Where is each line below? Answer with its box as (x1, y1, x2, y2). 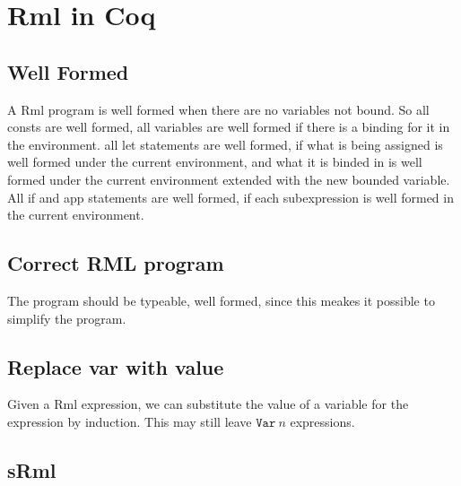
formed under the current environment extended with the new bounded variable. (7, 169, 450, 188)
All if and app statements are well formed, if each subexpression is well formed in (7, 187, 454, 206)
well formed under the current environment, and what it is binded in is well (7, 152, 422, 171)
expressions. (290, 412, 355, 430)
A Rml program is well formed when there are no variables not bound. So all (7, 100, 430, 118)
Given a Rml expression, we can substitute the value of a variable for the (7, 395, 409, 413)
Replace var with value (7, 352, 224, 380)
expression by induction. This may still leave (7, 412, 252, 430)
